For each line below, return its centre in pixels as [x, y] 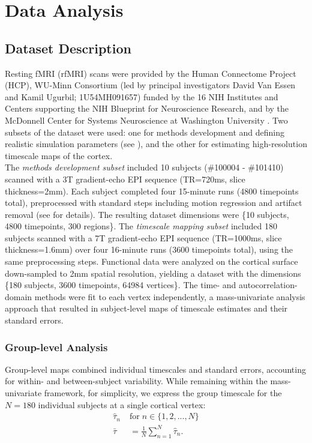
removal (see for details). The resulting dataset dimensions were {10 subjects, [147, 214]
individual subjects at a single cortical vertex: [122, 404]
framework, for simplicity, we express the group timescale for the [163, 393]
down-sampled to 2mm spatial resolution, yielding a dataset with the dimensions [153, 273]
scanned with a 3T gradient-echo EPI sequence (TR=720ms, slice [125, 179]
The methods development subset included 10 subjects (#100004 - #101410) [144, 167]
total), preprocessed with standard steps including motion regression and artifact [154, 203]
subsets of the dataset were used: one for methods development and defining [145, 132]
